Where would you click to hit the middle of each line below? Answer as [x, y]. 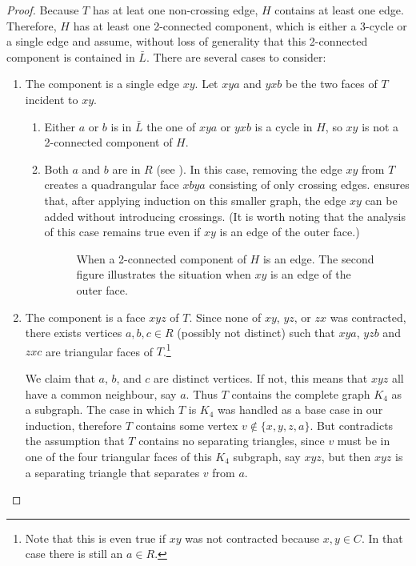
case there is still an [74, 554]
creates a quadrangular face [112, 185]
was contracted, [368, 317]
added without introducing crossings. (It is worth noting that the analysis [225, 216]
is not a [380, 126]
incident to [52, 99]
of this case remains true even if [122, 232]
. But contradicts [352, 425]
